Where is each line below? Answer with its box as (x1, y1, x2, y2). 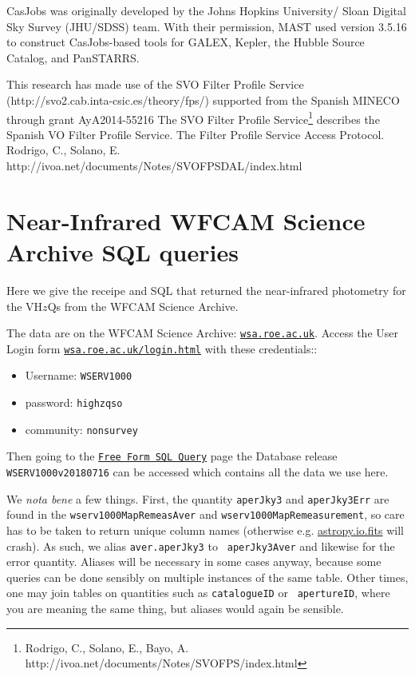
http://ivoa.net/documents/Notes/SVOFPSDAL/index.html (6, 157, 302, 173)
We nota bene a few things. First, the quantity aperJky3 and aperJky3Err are (6, 490, 389, 507)
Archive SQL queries (6, 235, 239, 268)
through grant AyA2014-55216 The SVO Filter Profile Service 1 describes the (6, 108, 380, 127)
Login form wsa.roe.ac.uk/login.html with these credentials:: (6, 340, 318, 356)
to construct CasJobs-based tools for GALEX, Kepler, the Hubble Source (6, 34, 365, 50)
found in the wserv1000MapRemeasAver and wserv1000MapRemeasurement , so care (6, 506, 405, 523)
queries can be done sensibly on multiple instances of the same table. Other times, (6, 568, 409, 585)
